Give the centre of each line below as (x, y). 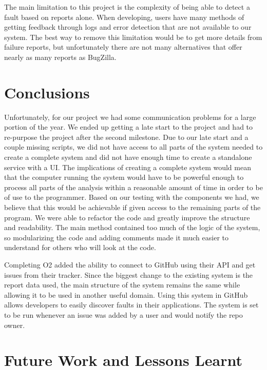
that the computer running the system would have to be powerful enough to (124, 177)
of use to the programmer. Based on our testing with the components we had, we (132, 197)
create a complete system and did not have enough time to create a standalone (128, 157)
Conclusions (47, 92)
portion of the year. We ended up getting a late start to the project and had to (129, 127)
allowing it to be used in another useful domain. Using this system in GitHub (126, 294)
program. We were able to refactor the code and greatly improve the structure (127, 217)
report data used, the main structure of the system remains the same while (122, 285)
